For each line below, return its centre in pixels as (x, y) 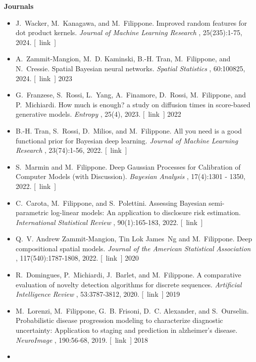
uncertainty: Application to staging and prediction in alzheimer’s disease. (127, 330)
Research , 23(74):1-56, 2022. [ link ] (71, 150)
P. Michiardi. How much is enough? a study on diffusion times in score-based (133, 104)
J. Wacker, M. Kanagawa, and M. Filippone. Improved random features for (131, 23)
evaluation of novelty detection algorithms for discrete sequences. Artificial (128, 284)
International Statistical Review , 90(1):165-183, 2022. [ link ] (109, 222)
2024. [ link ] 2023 (44, 78)
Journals (19, 6)
